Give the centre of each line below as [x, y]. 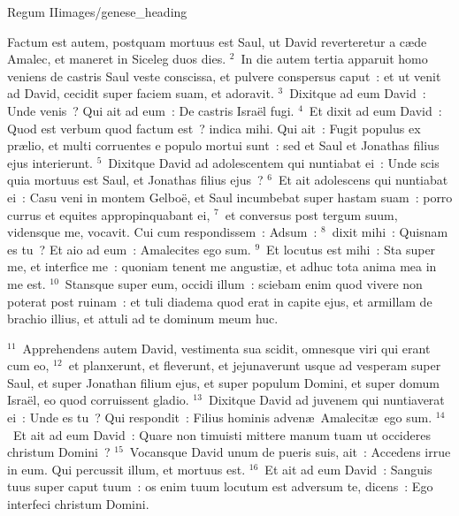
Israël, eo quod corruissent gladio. [98, 400]
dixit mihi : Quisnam [390, 232]
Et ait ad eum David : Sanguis [348, 469]
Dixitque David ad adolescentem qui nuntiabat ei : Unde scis [274, 162]
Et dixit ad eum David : [375, 110]
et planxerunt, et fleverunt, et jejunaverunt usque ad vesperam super [255, 365]
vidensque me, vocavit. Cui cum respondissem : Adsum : [162, 232]
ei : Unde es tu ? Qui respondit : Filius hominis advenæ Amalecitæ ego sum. [220, 417]
